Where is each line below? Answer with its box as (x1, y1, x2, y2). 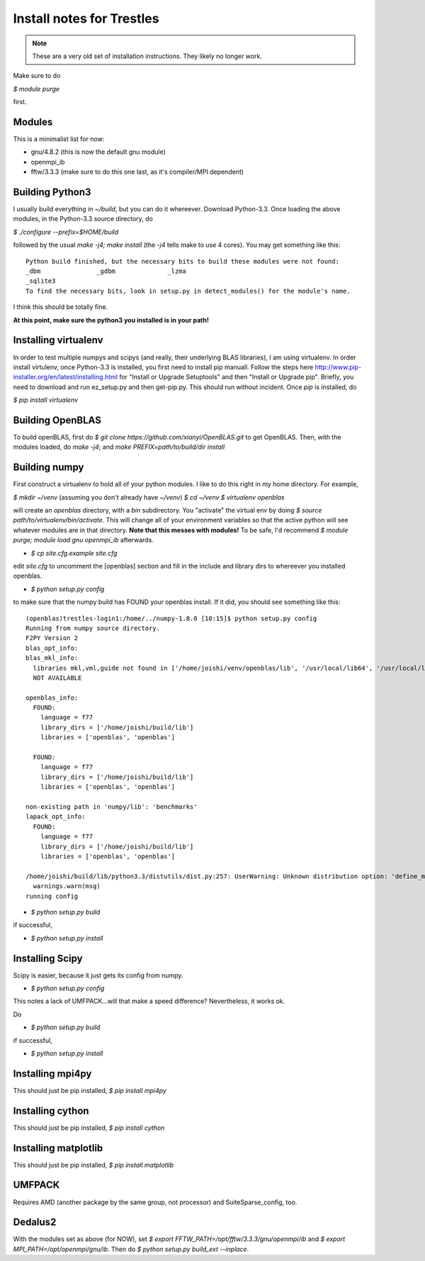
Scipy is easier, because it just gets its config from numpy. (13, 971, 183, 980)
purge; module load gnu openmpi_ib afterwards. (13, 536, 154, 544)
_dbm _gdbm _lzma (25, 267, 187, 276)
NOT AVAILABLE (33, 673, 82, 682)
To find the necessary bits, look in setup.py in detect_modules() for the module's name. (25, 287, 351, 295)
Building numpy (13, 461, 84, 473)
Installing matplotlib (13, 1142, 103, 1154)
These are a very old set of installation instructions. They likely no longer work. (32, 52, 262, 60)
